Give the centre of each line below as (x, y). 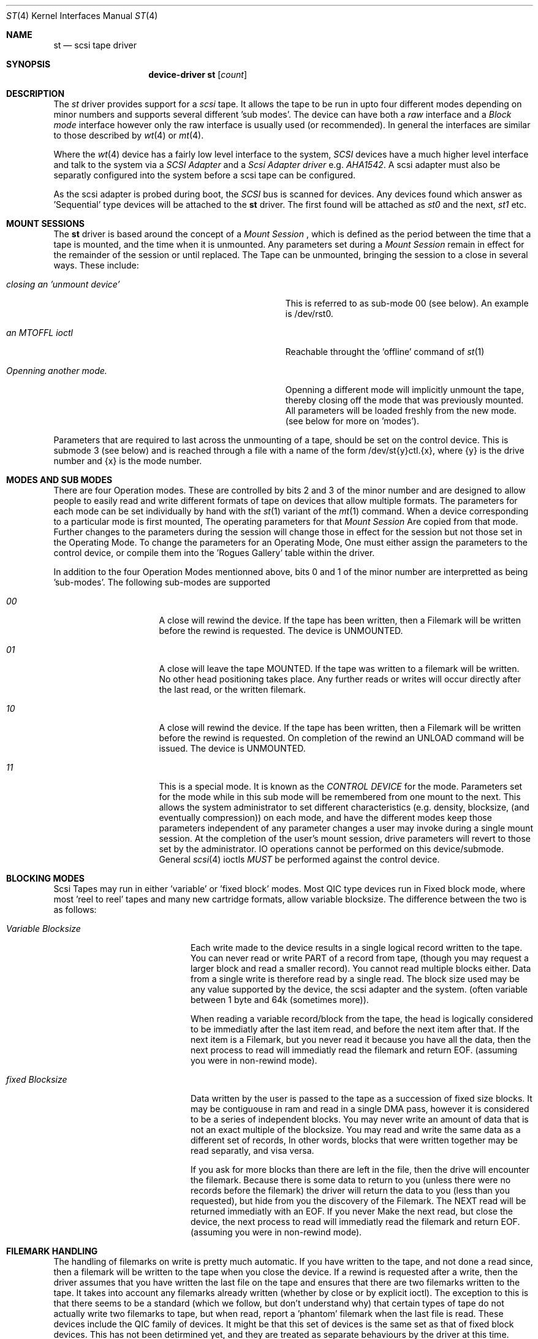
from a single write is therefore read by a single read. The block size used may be (355, 979)
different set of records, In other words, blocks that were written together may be (354, 1140)
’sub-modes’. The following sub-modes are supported (162, 582)
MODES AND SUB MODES (59, 480)
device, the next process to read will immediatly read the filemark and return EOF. (355, 1222)
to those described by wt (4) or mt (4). (129, 135)
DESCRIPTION (36, 93)
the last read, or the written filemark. (232, 689)
